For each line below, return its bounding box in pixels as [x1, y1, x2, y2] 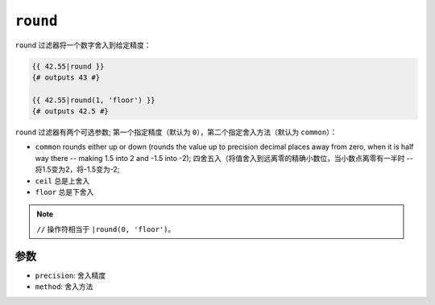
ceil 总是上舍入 [35, 175, 90, 185]
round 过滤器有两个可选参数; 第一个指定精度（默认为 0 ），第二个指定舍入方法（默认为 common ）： [14, 127, 338, 137]
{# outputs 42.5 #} [31, 107, 109, 116]
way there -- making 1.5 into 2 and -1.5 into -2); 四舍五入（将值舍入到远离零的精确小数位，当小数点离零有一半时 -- [35, 153, 414, 163]
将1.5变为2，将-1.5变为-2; [35, 165, 120, 175]
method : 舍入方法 [35, 282, 93, 291]
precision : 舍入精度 [35, 270, 106, 280]
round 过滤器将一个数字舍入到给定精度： [14, 40, 152, 50]
